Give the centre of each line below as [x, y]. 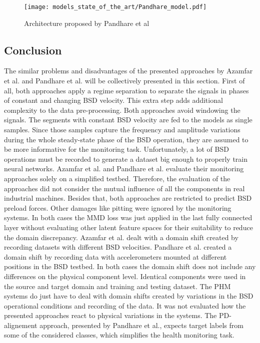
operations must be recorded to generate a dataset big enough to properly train [126, 159]
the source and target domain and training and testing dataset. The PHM [117, 286]
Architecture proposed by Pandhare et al [87, 23]
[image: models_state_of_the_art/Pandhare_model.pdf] [115, 7]
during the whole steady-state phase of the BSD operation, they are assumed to [126, 139]
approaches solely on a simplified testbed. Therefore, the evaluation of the [117, 178]
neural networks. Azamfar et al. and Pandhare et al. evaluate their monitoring [124, 169]
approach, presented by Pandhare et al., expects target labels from [141, 325]
